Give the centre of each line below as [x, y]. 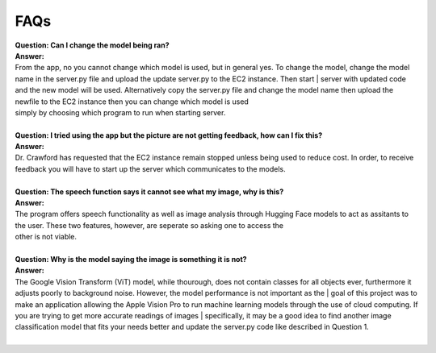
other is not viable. [46, 237]
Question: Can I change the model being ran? [92, 45]
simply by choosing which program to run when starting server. [120, 112]
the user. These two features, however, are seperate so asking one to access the [149, 225]
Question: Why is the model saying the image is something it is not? [131, 259]
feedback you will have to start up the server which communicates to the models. [150, 168]
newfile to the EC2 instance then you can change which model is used [132, 102]
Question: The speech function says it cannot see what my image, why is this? [149, 191]
